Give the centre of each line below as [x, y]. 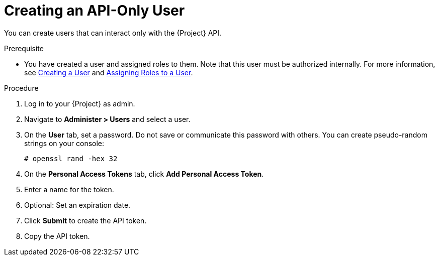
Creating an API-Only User [95, 11]
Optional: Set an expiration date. [77, 205]
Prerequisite [24, 48]
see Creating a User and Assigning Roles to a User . [109, 72]
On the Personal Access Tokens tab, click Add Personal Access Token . [144, 174]
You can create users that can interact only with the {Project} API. [113, 33]
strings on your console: [64, 143]
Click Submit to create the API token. [85, 220]
